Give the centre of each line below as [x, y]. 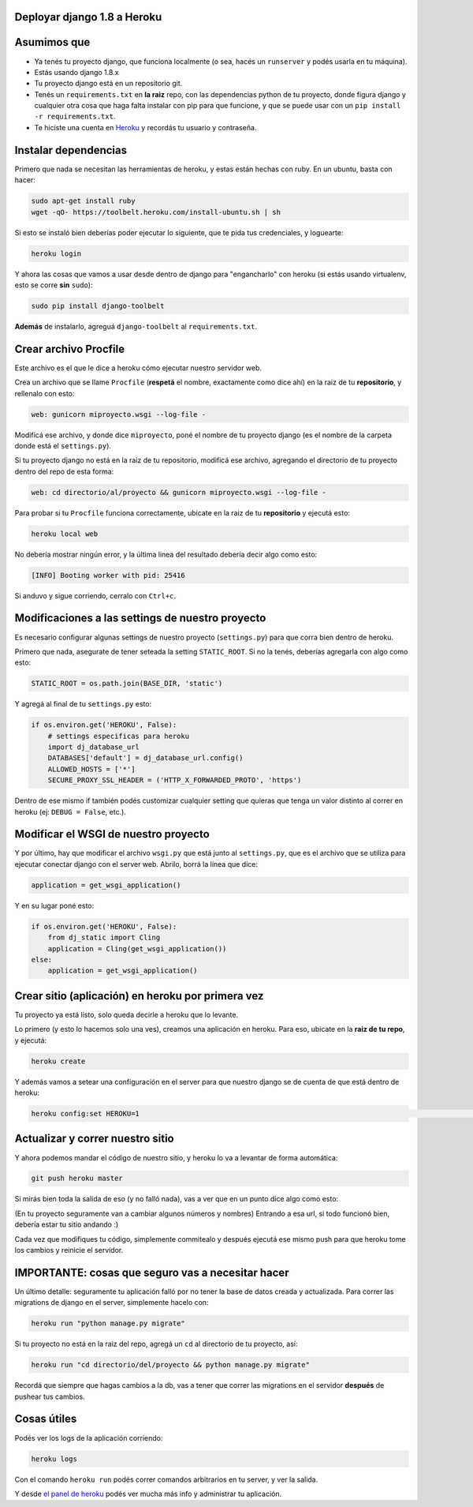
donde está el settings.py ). [63, 445]
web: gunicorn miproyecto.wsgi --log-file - [119, 414]
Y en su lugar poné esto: [54, 905]
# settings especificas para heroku [118, 736]
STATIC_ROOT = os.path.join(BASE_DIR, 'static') [127, 684]
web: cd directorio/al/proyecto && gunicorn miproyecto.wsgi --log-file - [179, 492]
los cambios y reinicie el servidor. [69, 1250]
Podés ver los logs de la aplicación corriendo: [89, 1438]
